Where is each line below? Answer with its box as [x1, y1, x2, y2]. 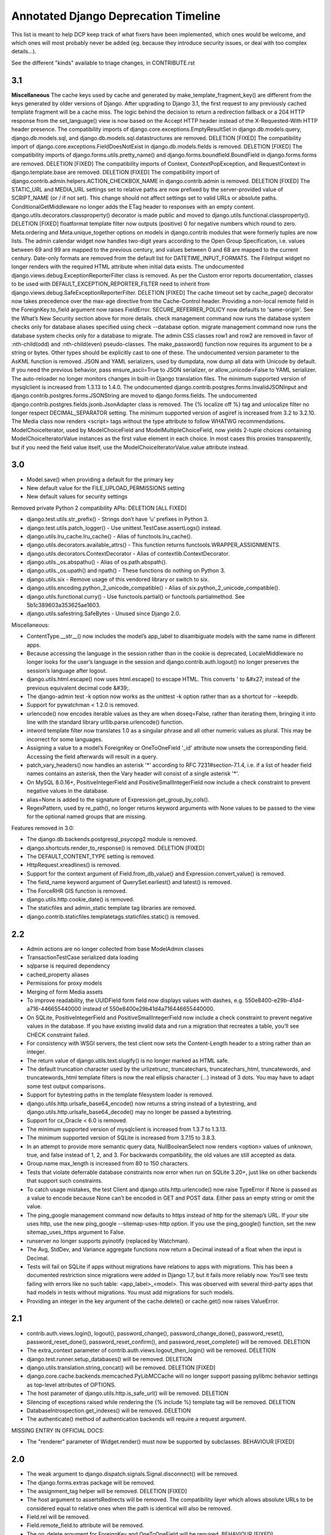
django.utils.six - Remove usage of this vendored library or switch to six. [26, 575, 210, 583]
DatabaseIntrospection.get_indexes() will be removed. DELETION [26, 1407, 191, 1415]
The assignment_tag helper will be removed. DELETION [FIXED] [26, 1487, 188, 1494]
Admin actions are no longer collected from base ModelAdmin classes [26, 945, 204, 952]
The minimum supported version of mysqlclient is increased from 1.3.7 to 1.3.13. [26, 1125, 227, 1133]
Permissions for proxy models [26, 979, 102, 987]
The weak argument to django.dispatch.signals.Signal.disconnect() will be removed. [26, 1471, 239, 1478]
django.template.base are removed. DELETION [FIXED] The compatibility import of [11, 169, 220, 176]
